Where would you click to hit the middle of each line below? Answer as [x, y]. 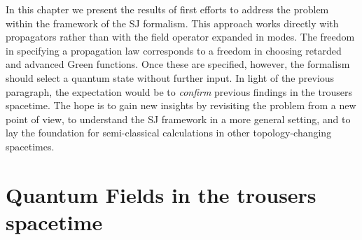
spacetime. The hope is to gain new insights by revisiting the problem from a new [181, 105]
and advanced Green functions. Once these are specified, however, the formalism [178, 64]
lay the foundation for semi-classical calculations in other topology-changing [169, 133]
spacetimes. [30, 146]
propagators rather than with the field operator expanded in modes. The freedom [180, 37]
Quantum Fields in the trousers [161, 194]
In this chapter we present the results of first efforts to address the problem [167, 9]
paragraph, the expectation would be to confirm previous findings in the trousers [179, 91]
